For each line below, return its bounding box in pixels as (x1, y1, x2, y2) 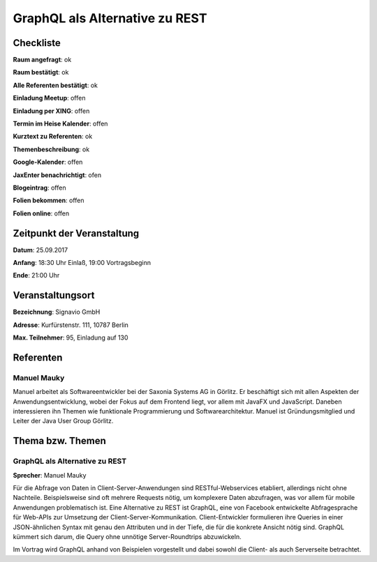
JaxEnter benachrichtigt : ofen (13, 171, 101, 179)
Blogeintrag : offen (13, 183, 66, 192)
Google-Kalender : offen (13, 158, 83, 167)
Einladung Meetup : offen (13, 94, 86, 102)
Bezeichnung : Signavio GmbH (13, 307, 101, 317)
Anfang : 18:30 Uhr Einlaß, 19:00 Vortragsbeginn (13, 259, 151, 267)
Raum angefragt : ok (13, 56, 72, 64)
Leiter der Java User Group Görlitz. (13, 417, 114, 425)
